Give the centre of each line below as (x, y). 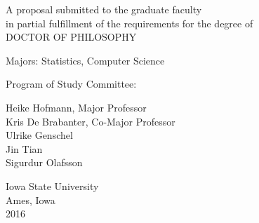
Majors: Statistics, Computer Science (85, 60)
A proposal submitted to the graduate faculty (104, 9)
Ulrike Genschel (39, 135)
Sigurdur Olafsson (44, 162)
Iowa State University (52, 185)
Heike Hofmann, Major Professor (76, 107)
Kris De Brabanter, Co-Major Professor (91, 121)
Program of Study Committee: (71, 84)
